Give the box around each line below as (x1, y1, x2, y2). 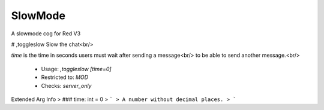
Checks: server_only (41, 82, 92, 89)
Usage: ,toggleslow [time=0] (41, 65, 112, 72)
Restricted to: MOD (41, 74, 89, 81)
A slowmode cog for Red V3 (11, 30, 81, 37)
